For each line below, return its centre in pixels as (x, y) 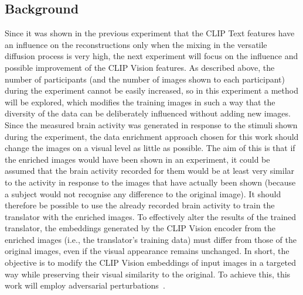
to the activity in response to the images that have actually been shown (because (150, 182)
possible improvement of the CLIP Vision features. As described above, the (140, 67)
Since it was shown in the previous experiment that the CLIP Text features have (150, 33)
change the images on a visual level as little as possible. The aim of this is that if (150, 148)
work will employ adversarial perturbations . (85, 285)
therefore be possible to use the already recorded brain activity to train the (140, 205)
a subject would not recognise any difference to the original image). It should (143, 193)
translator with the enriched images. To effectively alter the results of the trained (151, 216)
